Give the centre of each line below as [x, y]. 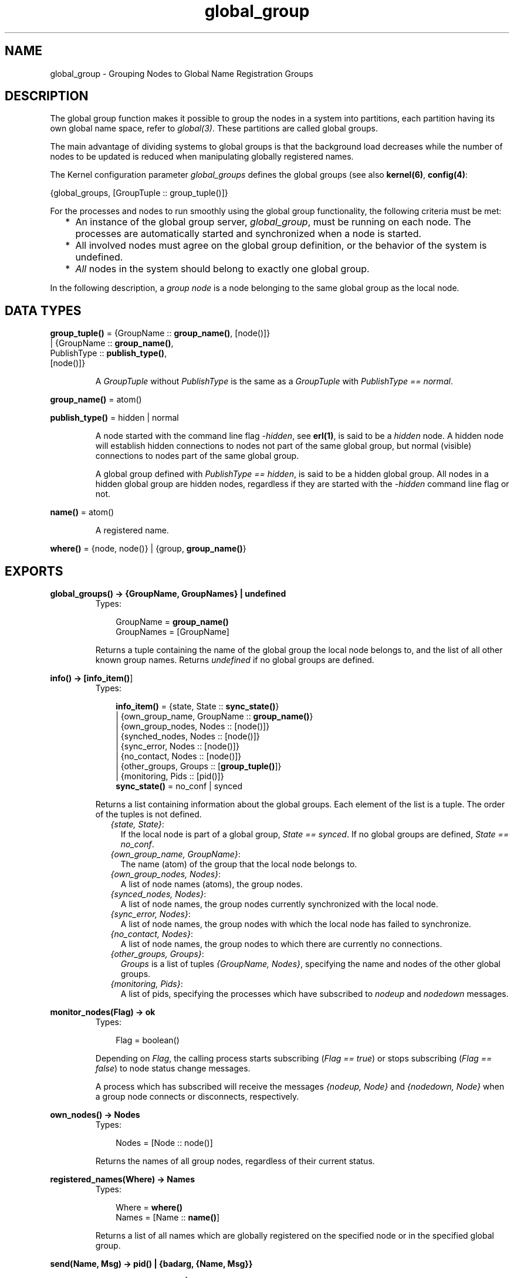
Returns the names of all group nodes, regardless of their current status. [235, 1161]
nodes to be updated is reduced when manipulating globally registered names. [202, 157]
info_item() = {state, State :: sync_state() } [197, 706]
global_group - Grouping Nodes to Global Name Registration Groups [182, 73]
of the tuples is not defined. [148, 814]
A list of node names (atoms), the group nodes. [212, 884]
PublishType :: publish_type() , [109, 353]
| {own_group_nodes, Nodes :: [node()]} [193, 726]
